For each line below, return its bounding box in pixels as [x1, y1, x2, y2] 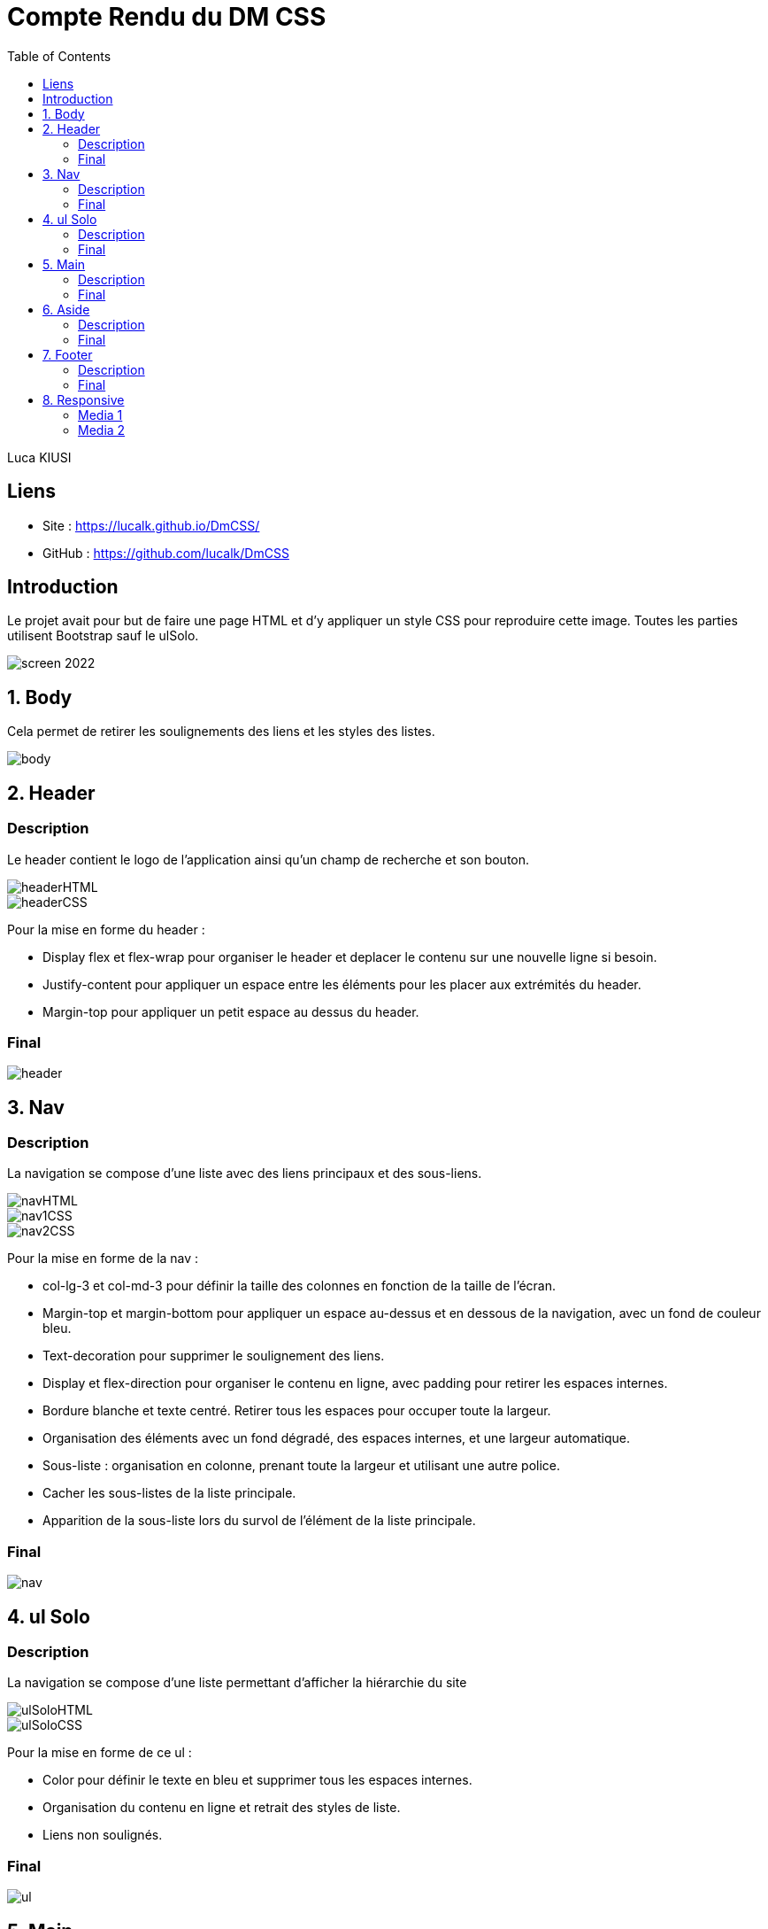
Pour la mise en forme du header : [7, 921, 205, 937]
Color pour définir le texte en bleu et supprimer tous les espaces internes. [42, 1772, 472, 1788]
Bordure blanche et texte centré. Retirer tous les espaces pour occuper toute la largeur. [42, 1403, 551, 1419]
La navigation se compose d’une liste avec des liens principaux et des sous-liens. [7, 1166, 482, 1181]
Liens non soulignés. [42, 1827, 163, 1843]
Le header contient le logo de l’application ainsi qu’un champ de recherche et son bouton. [7, 851, 530, 867]
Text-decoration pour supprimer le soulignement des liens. [42, 1348, 385, 1364]
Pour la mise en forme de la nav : [7, 1251, 199, 1267]
